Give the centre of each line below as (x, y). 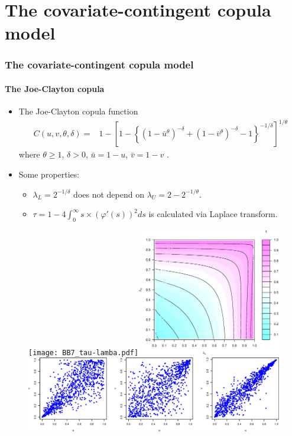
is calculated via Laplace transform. (213, 214)
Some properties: (49, 174)
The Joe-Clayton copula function (78, 111)
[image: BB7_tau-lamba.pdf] (84, 353)
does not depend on (109, 194)
